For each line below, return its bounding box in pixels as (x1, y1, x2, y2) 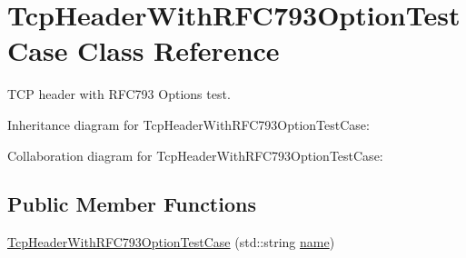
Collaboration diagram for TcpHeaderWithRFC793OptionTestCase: (7, 145, 383, 164)
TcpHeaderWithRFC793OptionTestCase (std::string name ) (7, 233, 335, 252)
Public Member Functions (7, 190, 256, 218)
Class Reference (77, 32, 280, 69)
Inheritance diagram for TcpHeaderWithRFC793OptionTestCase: (7, 114, 370, 134)
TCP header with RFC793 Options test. (7, 84, 231, 104)
